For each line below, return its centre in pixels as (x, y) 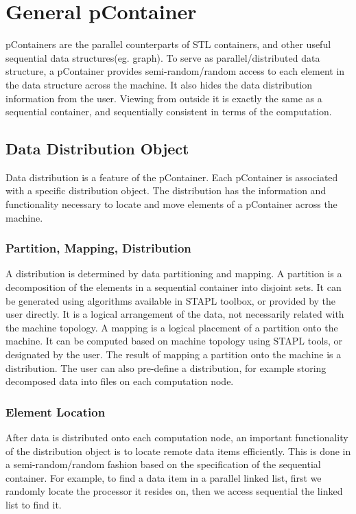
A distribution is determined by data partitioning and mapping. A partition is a (174, 273)
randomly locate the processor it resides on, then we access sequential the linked (174, 491)
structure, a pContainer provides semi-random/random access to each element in (175, 71)
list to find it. (34, 505)
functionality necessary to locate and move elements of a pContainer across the (171, 204)
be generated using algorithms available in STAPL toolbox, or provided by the (171, 300)
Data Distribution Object (97, 149)
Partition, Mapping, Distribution (98, 248)
